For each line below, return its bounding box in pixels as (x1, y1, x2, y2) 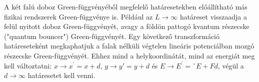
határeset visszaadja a (179, 11, 247, 21)
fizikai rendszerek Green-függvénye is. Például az (4, 11, 153, 21)
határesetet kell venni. (27, 70, 95, 80)
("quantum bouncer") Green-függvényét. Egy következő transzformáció (4, 30, 220, 41)
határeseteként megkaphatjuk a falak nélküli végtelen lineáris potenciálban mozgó (4, 40, 254, 51)
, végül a (217, 60, 244, 70)
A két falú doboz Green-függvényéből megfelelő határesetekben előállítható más (4, 1, 247, 11)
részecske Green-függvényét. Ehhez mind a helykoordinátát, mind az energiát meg (4, 50, 255, 60)
